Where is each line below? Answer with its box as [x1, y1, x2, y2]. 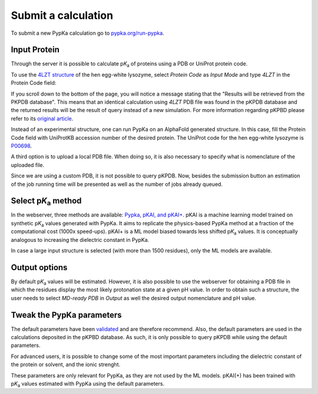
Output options [11, 262, 68, 272]
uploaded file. [11, 161, 45, 168]
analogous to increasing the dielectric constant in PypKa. [11, 236, 150, 243]
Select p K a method [11, 196, 82, 208]
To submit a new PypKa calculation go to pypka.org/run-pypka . [11, 29, 164, 37]
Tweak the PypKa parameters [11, 310, 122, 320]
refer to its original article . [11, 115, 74, 122]
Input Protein [11, 45, 60, 55]
